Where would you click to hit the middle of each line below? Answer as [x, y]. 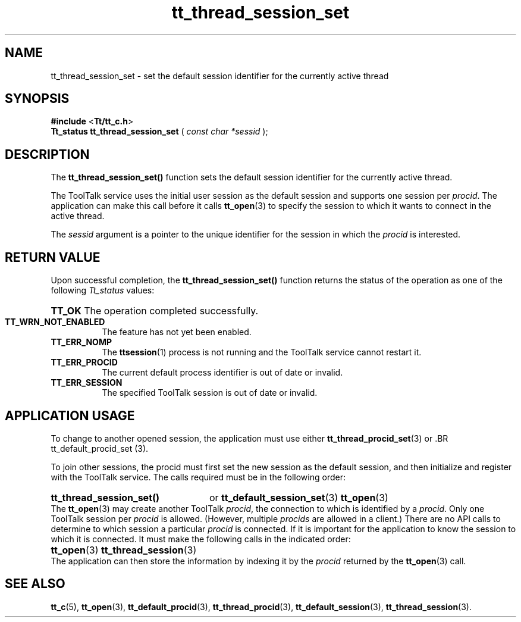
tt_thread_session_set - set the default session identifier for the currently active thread [220, 76]
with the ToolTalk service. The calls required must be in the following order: [198, 477]
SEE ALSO [35, 584]
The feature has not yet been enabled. [177, 332]
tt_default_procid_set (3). [100, 448]
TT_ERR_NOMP [81, 342]
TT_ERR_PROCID [84, 362]
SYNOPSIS [37, 99]
